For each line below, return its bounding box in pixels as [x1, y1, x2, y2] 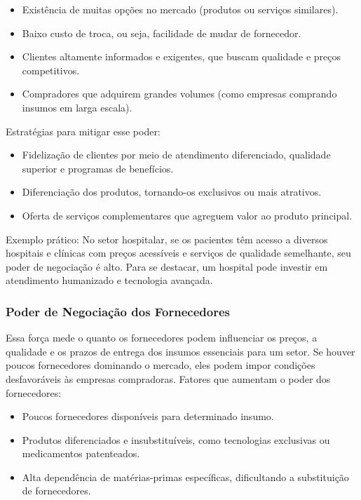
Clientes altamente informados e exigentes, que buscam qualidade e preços [22, 49, 341, 64]
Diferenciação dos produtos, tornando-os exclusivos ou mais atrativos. [22, 184, 322, 199]
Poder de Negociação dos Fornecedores [6, 302, 230, 320]
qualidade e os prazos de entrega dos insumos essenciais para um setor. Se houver [6, 344, 355, 358]
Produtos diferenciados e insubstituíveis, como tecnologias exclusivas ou [22, 432, 330, 447]
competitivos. [22, 62, 80, 77]
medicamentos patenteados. [22, 446, 140, 461]
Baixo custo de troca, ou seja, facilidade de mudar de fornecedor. [22, 25, 301, 40]
